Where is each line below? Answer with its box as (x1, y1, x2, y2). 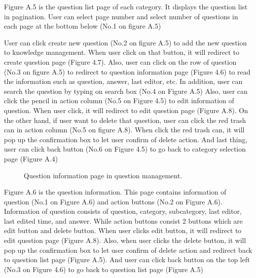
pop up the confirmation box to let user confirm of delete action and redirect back (4, 244, 253, 255)
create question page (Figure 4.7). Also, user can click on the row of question (4, 56, 237, 67)
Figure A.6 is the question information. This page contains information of (4, 187, 226, 197)
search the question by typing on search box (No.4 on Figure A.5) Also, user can (4, 85, 248, 96)
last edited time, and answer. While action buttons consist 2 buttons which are (4, 215, 243, 226)
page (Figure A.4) (4, 153, 58, 163)
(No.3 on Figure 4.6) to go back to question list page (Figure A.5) (4, 264, 203, 274)
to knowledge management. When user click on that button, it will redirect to (4, 47, 239, 57)
